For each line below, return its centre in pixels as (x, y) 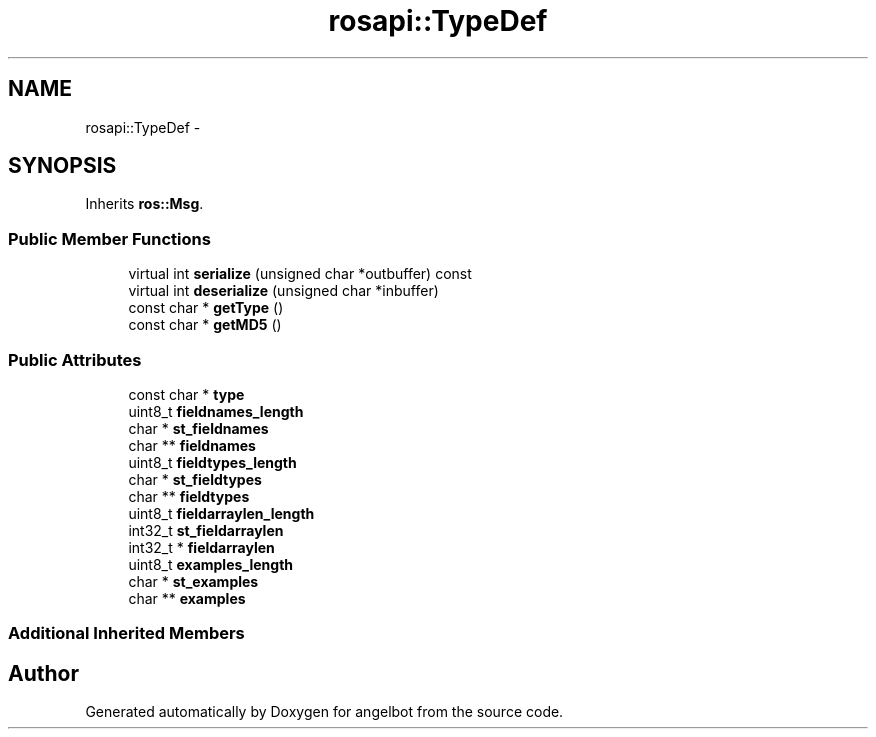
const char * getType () (206, 308)
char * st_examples (193, 581)
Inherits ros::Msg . (144, 204)
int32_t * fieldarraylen (201, 547)
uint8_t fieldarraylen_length (221, 513)
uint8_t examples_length (211, 564)
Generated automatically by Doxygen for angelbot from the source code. (324, 712)
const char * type (186, 394)
